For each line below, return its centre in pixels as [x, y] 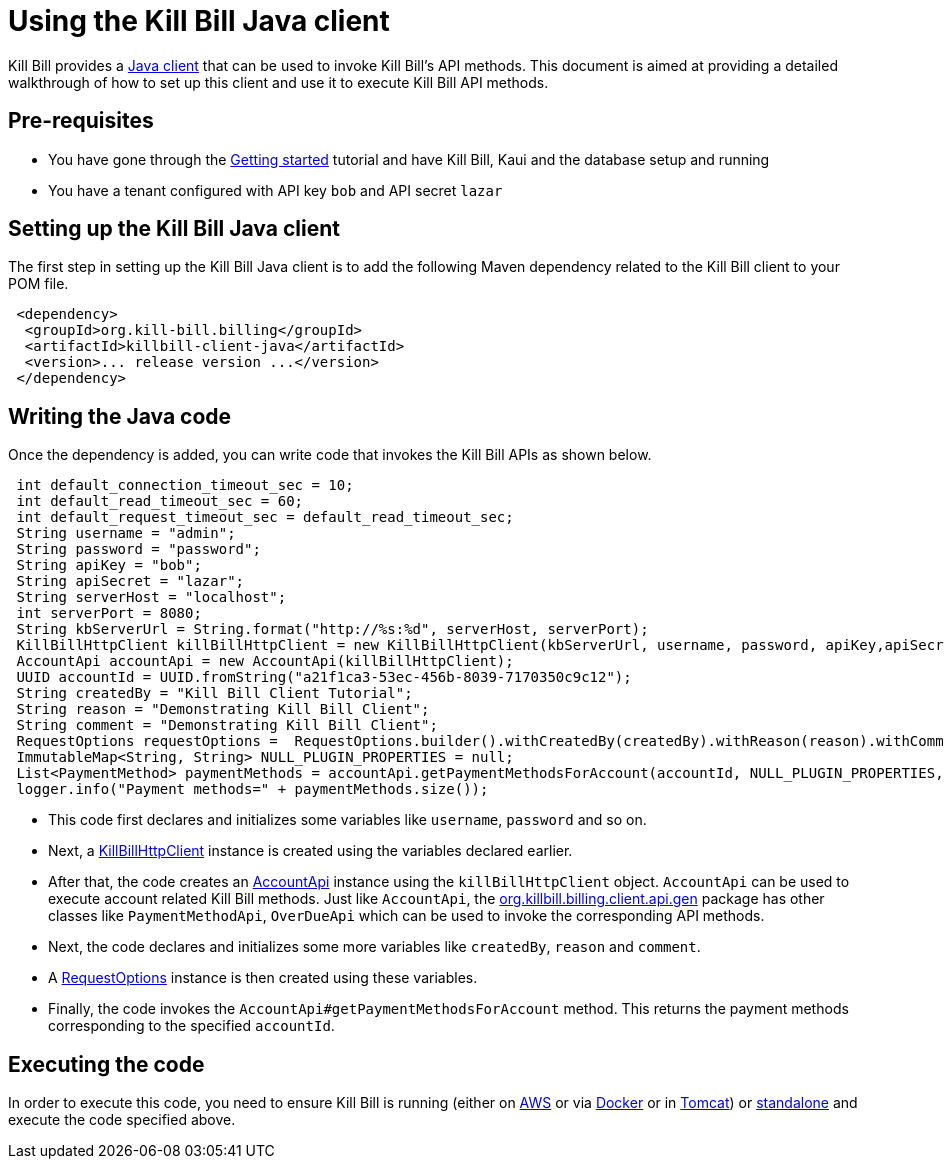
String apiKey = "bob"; [109, 565]
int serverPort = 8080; [109, 613]
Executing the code [106, 1064]
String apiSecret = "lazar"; [130, 581]
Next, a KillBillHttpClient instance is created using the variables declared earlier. [310, 851]
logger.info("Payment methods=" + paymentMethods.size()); [252, 789]
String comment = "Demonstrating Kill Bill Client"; [227, 725]
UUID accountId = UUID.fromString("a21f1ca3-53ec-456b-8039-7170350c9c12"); [324, 677]
